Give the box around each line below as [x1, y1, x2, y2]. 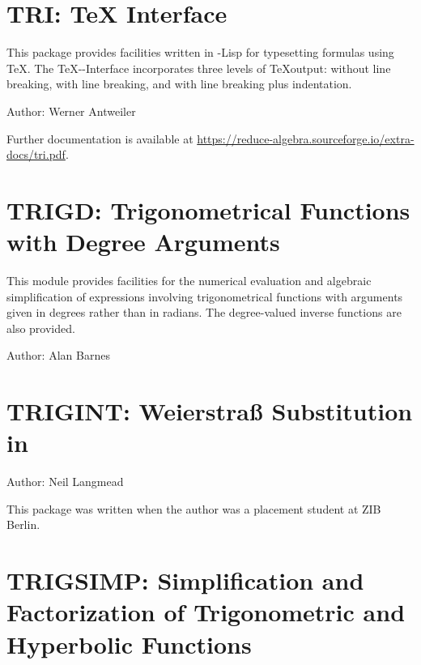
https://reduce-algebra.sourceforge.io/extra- [197, 130, 415, 147]
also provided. [6, 319, 75, 336]
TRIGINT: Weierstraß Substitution [6, 394, 413, 428]
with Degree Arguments [6, 225, 280, 258]
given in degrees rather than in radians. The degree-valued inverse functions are [6, 304, 402, 321]
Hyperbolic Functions [6, 627, 252, 660]
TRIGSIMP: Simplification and [6, 564, 364, 597]
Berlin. [6, 516, 40, 533]
